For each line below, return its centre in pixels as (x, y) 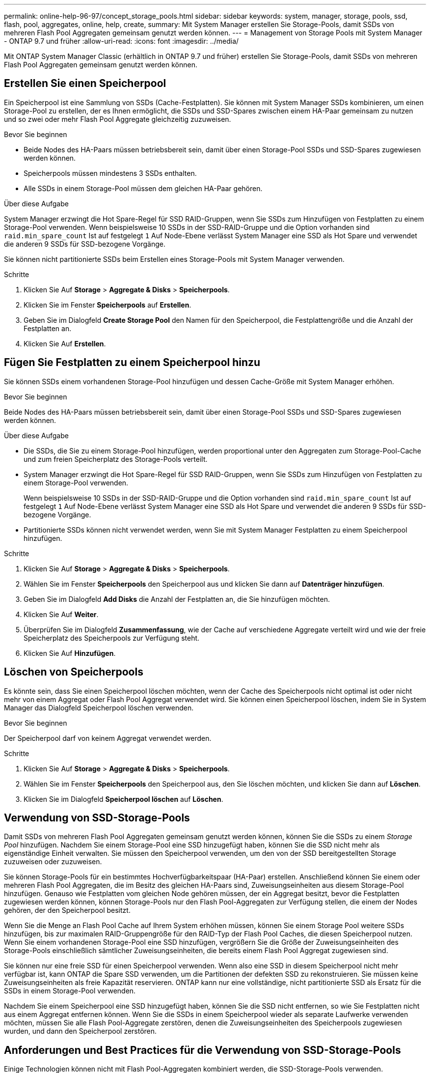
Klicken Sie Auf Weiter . (61, 614)
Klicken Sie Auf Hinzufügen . (70, 653)
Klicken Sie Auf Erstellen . (65, 343)
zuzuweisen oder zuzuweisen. (53, 862)
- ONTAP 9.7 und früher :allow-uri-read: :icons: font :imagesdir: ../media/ (121, 41)
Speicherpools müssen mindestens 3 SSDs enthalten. (110, 173)
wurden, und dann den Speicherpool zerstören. (81, 1031)
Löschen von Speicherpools (74, 672)
